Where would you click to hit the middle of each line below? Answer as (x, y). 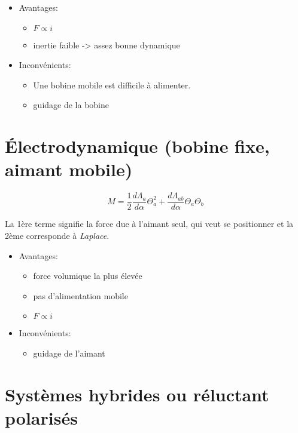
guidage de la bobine (71, 105)
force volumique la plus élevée (88, 276)
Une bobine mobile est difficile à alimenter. (112, 85)
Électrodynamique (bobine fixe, (137, 146)
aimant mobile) (69, 169)
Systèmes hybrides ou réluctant (137, 394)
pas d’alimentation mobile (80, 295)
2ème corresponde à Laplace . (57, 235)
